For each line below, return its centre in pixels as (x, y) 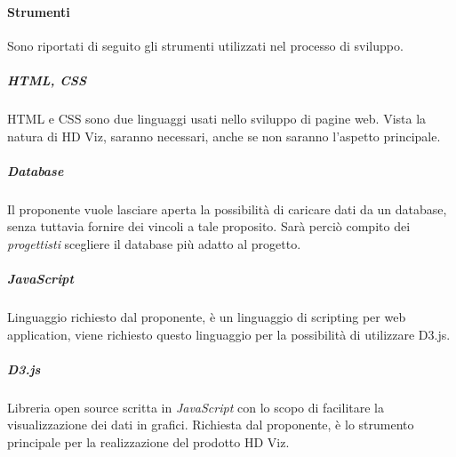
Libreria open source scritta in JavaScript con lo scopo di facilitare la (196, 407)
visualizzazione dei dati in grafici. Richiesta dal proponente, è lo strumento (211, 425)
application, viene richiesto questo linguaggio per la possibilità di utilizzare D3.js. (229, 334)
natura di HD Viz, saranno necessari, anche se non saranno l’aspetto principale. (224, 136)
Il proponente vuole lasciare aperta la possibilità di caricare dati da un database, (227, 208)
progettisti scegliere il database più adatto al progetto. (154, 243)
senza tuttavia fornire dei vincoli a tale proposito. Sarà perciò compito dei (209, 226)
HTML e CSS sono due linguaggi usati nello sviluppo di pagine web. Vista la (217, 118)
